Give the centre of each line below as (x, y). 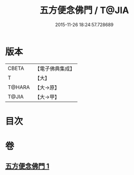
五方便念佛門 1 (27, 166)
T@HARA (19, 87)
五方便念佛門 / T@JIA (84, 10)
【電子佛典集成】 (55, 69)
